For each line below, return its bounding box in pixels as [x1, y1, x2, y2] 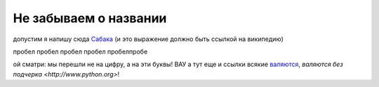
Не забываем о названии [13, 10, 167, 26]
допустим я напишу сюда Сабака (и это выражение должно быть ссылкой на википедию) [13, 35, 284, 43]
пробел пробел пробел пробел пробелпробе [13, 47, 148, 56]
